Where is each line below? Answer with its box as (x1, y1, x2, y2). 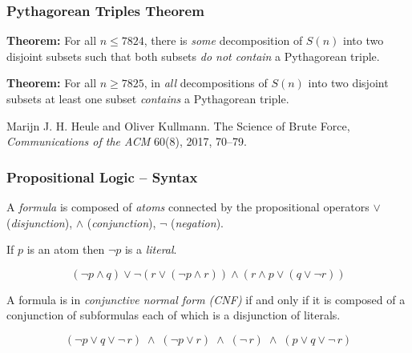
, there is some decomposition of (143, 32, 303, 49)
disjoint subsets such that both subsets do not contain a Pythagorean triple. (6, 47, 380, 64)
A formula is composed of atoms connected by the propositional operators (6, 199, 370, 215)
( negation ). (171, 214, 224, 231)
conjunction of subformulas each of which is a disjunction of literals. (6, 307, 341, 323)
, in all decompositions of (143, 74, 268, 91)
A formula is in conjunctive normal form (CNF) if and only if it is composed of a (6, 291, 406, 307)
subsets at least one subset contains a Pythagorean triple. (6, 90, 289, 106)
